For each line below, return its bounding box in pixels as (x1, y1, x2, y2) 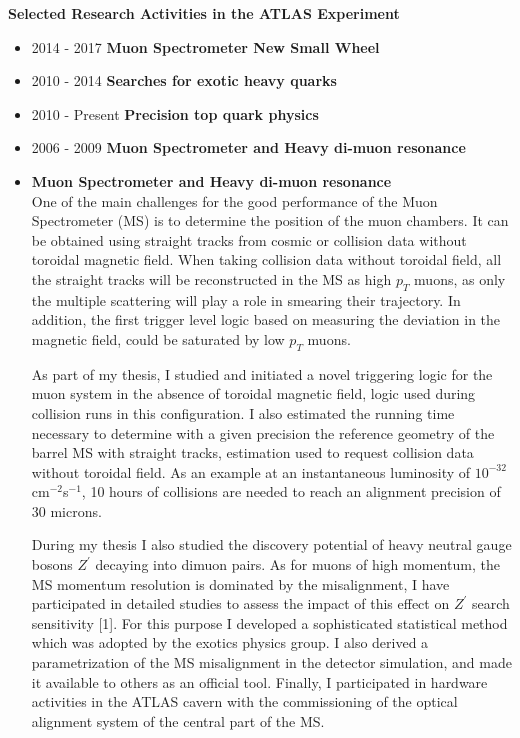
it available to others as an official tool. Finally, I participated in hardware (31, 671, 488, 692)
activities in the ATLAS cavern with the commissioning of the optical (31, 691, 458, 712)
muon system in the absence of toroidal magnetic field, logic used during (31, 383, 476, 404)
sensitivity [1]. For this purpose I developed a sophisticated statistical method (31, 612, 508, 633)
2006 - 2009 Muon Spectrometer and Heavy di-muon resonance (31, 137, 466, 158)
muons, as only (414, 268, 506, 289)
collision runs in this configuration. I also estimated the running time (31, 402, 455, 423)
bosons (31, 554, 73, 575)
